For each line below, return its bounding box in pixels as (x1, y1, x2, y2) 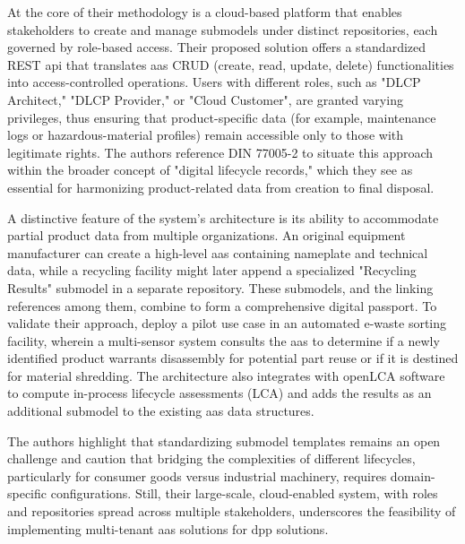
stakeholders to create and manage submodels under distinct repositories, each (7, 20, 438, 39)
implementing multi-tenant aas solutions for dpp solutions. (7, 519, 329, 538)
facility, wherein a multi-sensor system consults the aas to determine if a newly (7, 331, 440, 350)
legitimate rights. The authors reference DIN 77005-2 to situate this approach (7, 142, 434, 161)
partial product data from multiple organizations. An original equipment (7, 226, 406, 245)
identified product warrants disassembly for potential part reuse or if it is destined (7, 349, 459, 367)
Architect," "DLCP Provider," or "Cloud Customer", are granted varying (7, 90, 403, 108)
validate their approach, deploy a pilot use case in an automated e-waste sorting (7, 314, 447, 332)
